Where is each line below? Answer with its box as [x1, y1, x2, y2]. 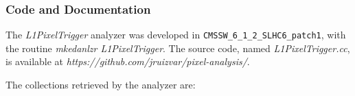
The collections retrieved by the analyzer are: [5, 77, 196, 92]
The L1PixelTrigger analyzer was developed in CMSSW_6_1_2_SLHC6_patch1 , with [5, 27, 346, 42]
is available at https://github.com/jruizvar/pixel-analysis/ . [5, 54, 250, 69]
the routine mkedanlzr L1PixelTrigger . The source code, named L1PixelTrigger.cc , [5, 40, 350, 55]
